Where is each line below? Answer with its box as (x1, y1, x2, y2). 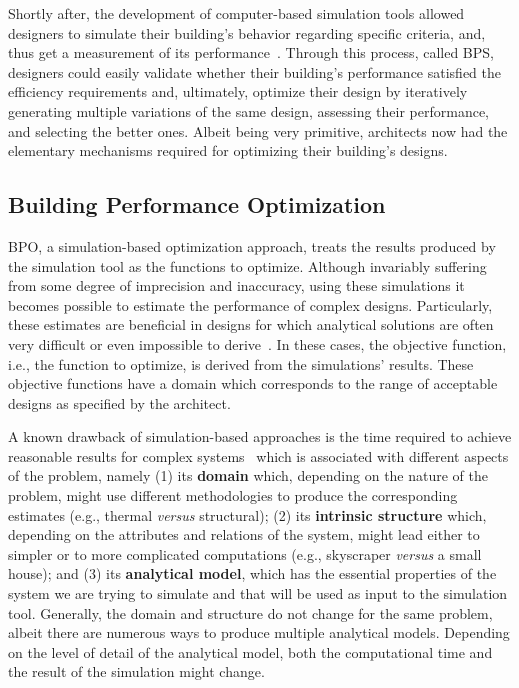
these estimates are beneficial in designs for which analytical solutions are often (8, 314, 494, 335)
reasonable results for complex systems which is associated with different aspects (8, 445, 509, 466)
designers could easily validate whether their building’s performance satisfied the (8, 61, 502, 82)
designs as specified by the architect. (8, 392, 231, 413)
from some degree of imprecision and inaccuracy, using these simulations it (8, 275, 465, 296)
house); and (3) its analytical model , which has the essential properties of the (8, 563, 497, 584)
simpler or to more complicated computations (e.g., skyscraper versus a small (8, 543, 482, 564)
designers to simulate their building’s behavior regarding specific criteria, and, (8, 22, 486, 43)
